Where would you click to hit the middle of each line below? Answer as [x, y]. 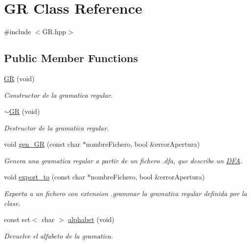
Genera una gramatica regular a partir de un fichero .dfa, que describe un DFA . [123, 160]
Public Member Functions [71, 58]
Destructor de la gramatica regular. [57, 127]
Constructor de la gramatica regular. [58, 95]
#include [18, 32]
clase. [12, 203]
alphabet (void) [91, 219]
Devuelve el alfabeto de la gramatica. [58, 235]
